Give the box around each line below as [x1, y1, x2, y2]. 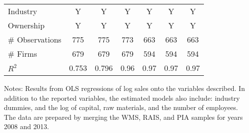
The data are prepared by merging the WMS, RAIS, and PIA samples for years [4, 111, 243, 122]
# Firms [8, 48, 37, 59]
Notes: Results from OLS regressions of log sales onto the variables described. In [4, 83, 245, 93]
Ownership [8, 20, 45, 31]
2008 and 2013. [4, 121, 49, 132]
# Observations [8, 34, 62, 45]
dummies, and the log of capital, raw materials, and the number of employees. [4, 102, 238, 112]
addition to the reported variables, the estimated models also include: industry [4, 92, 240, 103]
